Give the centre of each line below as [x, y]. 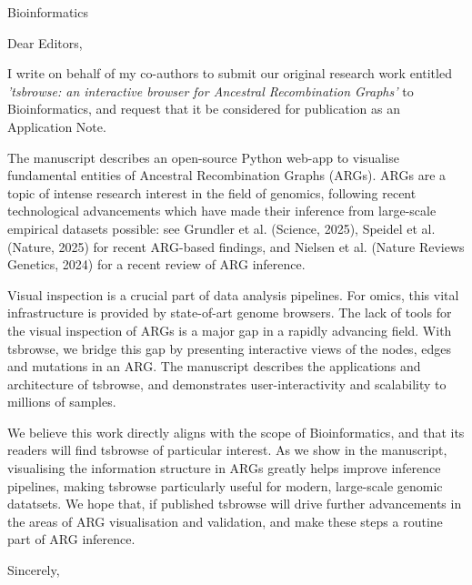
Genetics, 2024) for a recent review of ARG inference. [156, 264]
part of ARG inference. [71, 539]
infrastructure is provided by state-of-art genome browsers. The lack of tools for [230, 313]
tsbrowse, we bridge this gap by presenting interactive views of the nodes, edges [229, 348]
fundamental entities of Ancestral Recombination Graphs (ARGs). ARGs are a [227, 175]
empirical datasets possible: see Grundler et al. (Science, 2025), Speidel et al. [221, 228]
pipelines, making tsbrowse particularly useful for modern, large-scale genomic [225, 485]
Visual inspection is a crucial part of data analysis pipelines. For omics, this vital [233, 294]
